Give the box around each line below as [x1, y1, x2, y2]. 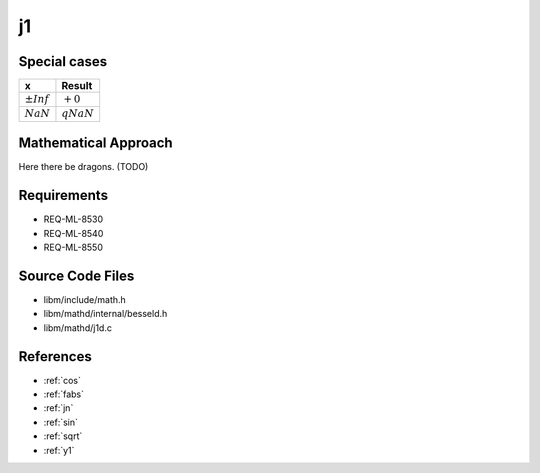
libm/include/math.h [43, 293, 127, 305]
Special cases [18, 53, 108, 70]
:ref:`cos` [43, 374, 82, 386]
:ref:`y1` [43, 444, 75, 456]
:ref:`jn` [43, 402, 74, 414]
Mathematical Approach [18, 135, 174, 152]
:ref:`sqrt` [43, 430, 83, 442]
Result [61, 79, 93, 93]
